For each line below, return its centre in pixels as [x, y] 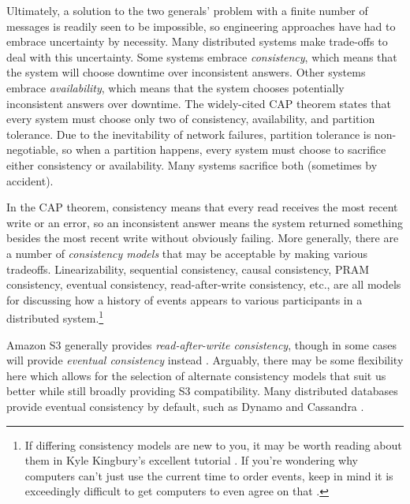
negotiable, [33, 149]
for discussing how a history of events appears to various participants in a [184, 299]
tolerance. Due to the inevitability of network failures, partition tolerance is [189, 134]
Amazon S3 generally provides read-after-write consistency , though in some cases [202, 344]
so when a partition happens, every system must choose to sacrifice [224, 149]
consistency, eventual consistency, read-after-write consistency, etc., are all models [204, 284]
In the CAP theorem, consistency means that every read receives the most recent [202, 207]
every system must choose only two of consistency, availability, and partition [191, 119]
